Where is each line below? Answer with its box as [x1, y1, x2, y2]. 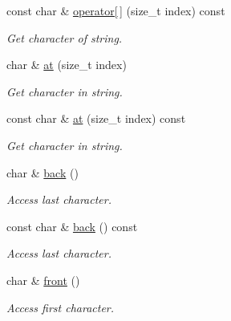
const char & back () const [6, 217, 138, 234]
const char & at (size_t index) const [6, 110, 186, 127]
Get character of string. [6, 29, 123, 46]
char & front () [6, 271, 80, 288]
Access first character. [6, 299, 115, 315]
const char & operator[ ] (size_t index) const [6, 2, 225, 18]
